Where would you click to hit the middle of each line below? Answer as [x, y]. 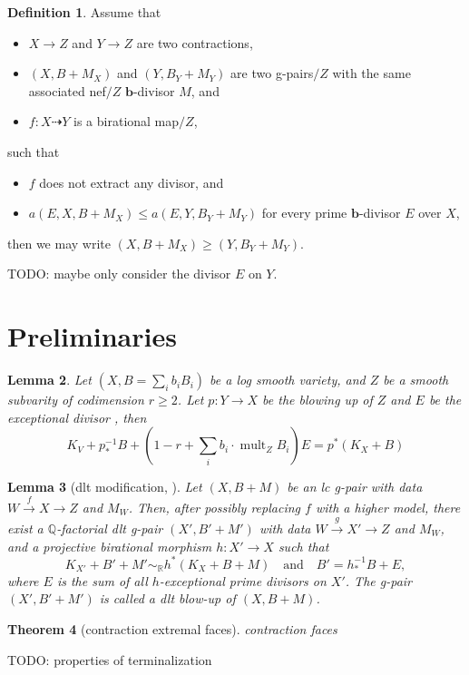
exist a [25, 528]
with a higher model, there [388, 507]
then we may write [59, 243]
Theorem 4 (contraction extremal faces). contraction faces [172, 628]
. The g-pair [379, 580]
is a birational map [127, 121]
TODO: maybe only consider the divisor [119, 274]
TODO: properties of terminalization [110, 659]
